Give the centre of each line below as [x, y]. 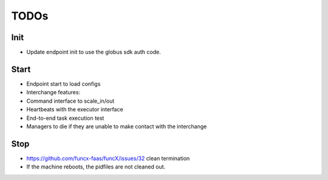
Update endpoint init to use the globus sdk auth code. [94, 52]
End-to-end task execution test [65, 118]
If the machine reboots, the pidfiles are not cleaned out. [96, 167]
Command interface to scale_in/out [70, 101]
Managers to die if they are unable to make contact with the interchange [117, 126]
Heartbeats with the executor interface [75, 109]
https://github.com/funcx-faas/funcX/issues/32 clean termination [108, 158]
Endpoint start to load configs [63, 84]
